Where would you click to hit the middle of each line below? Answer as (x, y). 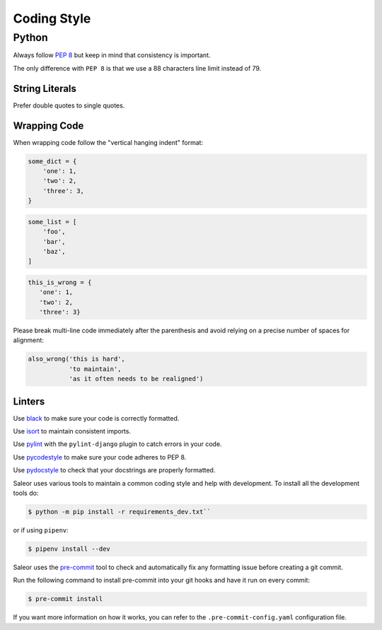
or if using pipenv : (41, 530)
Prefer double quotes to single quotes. (69, 105)
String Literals (45, 88)
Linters (29, 401)
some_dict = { (52, 161)
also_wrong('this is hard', (76, 359)
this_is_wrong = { (60, 282)
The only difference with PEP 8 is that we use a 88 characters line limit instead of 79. (137, 68)
